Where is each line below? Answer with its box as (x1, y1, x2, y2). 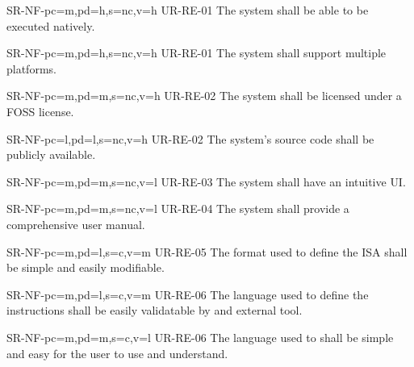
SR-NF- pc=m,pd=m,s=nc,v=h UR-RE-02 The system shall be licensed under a (6, 87, 402, 104)
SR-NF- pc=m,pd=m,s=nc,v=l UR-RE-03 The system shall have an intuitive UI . (6, 173, 406, 190)
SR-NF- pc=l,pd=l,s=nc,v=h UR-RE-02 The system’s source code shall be (6, 130, 374, 147)
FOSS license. (6, 102, 74, 119)
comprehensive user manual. (6, 215, 145, 232)
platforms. (6, 60, 56, 77)
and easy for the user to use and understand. (6, 344, 228, 361)
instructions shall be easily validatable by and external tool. (6, 302, 303, 319)
